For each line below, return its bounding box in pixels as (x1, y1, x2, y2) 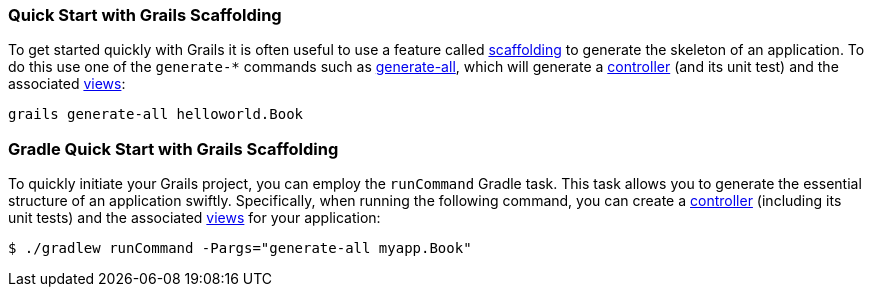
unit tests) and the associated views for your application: (8, 209, 381, 227)
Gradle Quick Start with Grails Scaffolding (8, 138, 339, 159)
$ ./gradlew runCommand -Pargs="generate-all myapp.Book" (8, 240, 472, 257)
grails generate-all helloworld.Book (8, 106, 304, 123)
